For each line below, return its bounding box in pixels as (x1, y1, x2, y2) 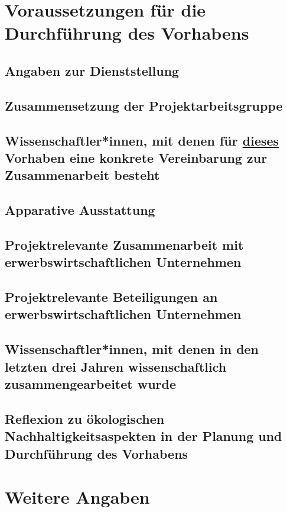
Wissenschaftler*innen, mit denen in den (5, 340, 259, 358)
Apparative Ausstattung (5, 201, 155, 219)
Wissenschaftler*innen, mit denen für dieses (5, 131, 279, 149)
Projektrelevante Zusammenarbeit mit (5, 235, 244, 253)
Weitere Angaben (5, 485, 150, 509)
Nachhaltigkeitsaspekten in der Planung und (5, 427, 282, 445)
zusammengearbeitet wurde (5, 374, 177, 392)
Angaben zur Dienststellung (5, 61, 180, 79)
